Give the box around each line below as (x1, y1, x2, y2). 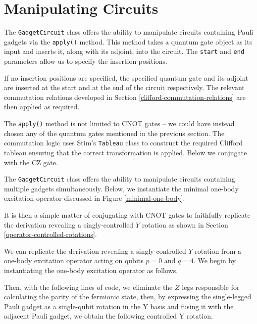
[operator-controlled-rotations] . (4, 229, 97, 239)
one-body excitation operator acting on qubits (4, 255, 144, 266)
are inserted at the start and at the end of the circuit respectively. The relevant (4, 82, 245, 93)
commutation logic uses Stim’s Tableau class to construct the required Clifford (4, 138, 243, 148)
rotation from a (195, 245, 242, 256)
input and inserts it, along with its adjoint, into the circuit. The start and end (4, 46, 245, 56)
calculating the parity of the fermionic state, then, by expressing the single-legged (4, 291, 252, 302)
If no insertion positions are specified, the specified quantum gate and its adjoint (4, 72, 249, 83)
